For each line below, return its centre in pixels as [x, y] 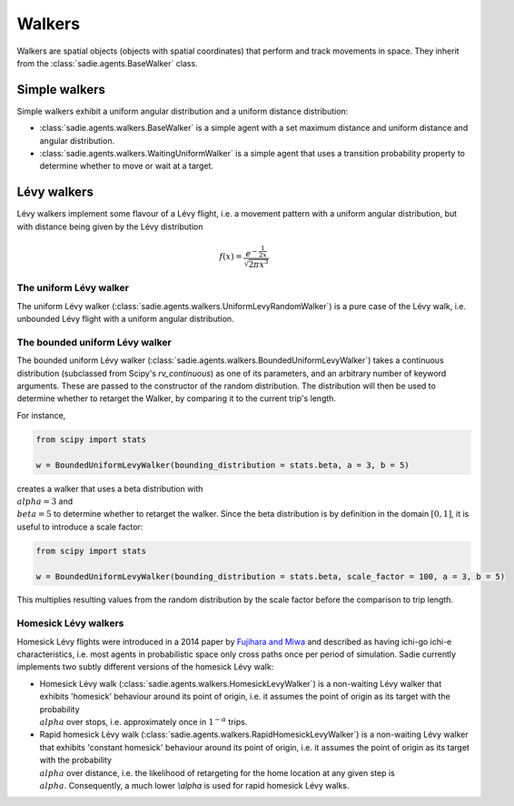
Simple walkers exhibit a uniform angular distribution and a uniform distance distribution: [183, 111]
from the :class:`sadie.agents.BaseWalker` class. [108, 63]
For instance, [41, 415]
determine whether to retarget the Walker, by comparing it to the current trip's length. [176, 398]
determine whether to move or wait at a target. [126, 166]
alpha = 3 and [45, 501]
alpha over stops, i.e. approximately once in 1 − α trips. [143, 721]
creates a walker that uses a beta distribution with [110, 489]
